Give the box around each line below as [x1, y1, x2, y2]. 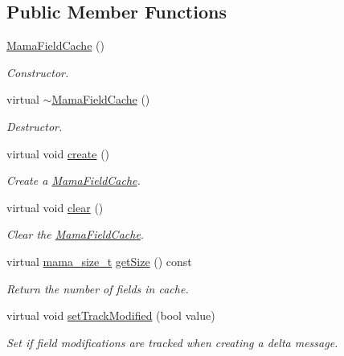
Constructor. [6, 63, 69, 80]
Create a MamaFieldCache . [6, 172, 141, 189]
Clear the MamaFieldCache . [6, 226, 145, 243]
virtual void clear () [6, 198, 104, 215]
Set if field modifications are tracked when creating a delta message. [6, 333, 338, 350]
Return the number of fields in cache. [6, 280, 189, 297]
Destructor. [6, 117, 63, 134]
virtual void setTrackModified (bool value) [6, 307, 215, 324]
